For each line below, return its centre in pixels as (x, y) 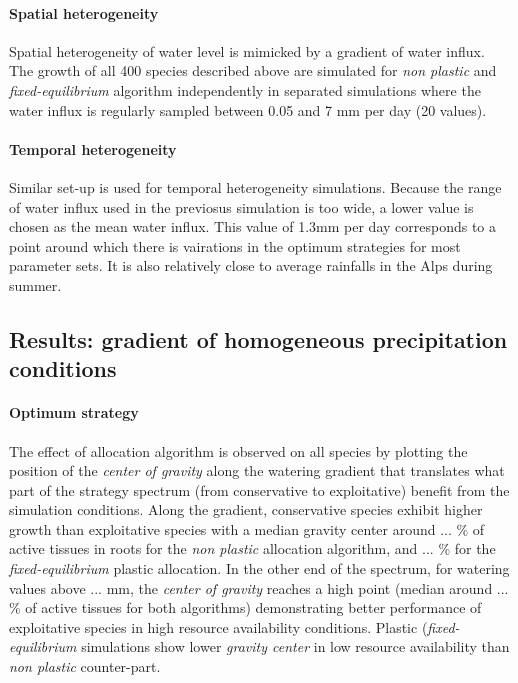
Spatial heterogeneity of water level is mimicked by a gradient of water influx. (247, 50)
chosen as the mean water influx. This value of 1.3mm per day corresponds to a (253, 226)
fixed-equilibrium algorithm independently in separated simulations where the (245, 89)
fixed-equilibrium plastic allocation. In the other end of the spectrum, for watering (259, 568)
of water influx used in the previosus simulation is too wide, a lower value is (241, 206)
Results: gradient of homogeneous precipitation (258, 338)
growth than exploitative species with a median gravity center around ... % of (247, 528)
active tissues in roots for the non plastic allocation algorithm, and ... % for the (252, 548)
